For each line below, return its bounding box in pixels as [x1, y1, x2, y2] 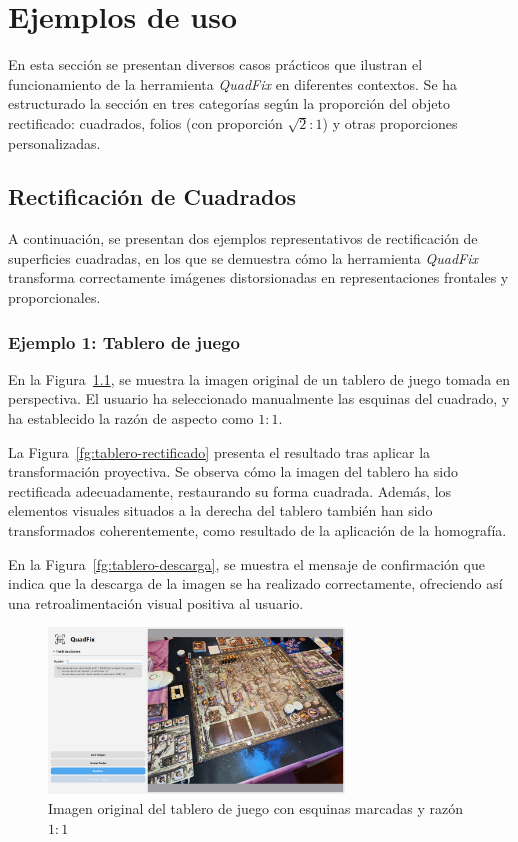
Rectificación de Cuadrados [8, 181, 297, 212]
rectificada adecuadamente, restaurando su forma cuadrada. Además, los [8, 480, 452, 501]
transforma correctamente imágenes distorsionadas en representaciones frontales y [8, 267, 509, 288]
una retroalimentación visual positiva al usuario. [8, 592, 304, 613]
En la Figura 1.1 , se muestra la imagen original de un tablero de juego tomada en [8, 368, 511, 389]
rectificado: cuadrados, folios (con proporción [8, 112, 283, 133]
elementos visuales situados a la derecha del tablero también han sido [8, 500, 433, 521]
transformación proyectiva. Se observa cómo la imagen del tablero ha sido [8, 461, 458, 482]
